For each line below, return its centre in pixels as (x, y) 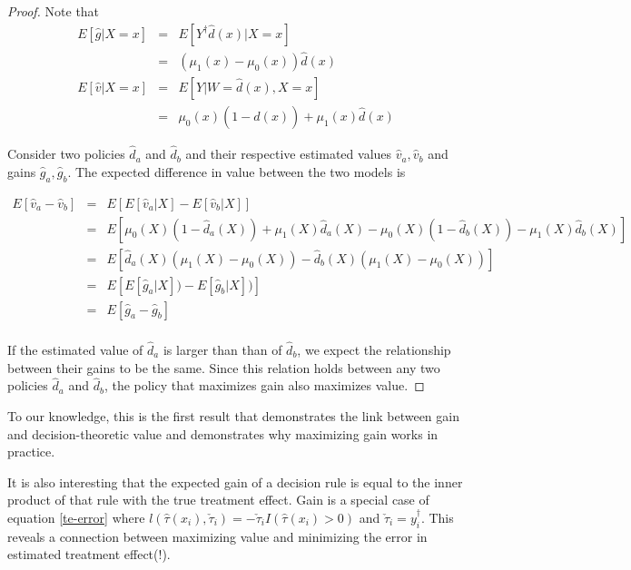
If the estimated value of (75, 349)
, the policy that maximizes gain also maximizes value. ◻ (264, 385)
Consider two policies (66, 154)
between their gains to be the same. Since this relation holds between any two (224, 367)
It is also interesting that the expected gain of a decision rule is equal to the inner (235, 482)
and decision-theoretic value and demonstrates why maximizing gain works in (223, 433)
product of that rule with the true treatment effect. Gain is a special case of (218, 500)
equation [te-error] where (76, 517)
